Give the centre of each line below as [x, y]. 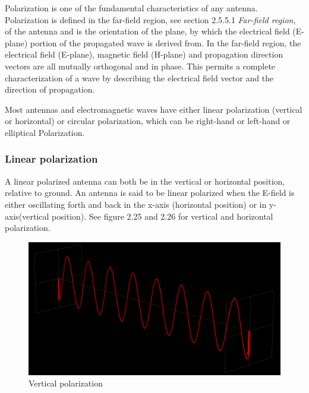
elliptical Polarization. [45, 132]
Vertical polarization [66, 383]
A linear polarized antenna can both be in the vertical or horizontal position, [145, 181]
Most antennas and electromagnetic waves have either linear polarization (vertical [154, 109]
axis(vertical [27, 216]
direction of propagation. [50, 89]
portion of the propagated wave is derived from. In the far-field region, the [165, 42]
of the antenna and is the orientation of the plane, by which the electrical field [147, 31]
